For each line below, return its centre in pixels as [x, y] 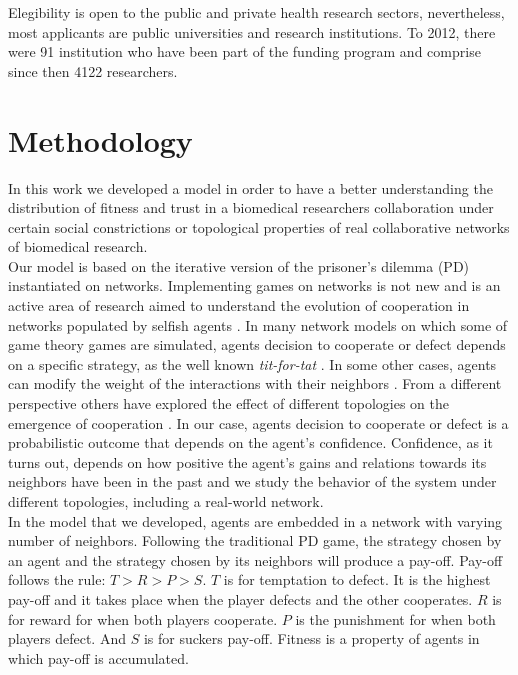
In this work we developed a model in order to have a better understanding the [250, 187]
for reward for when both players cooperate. [143, 618]
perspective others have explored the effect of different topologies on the [228, 403]
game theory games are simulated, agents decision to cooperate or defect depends [257, 344]
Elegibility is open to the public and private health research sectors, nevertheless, [256, 12]
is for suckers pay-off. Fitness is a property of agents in [311, 638]
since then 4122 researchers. [93, 70]
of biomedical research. [78, 246]
